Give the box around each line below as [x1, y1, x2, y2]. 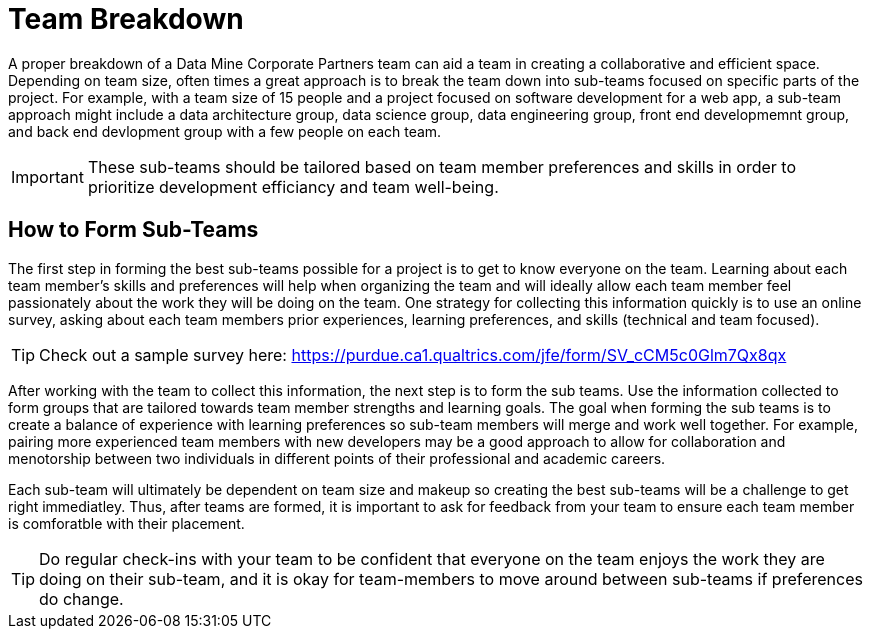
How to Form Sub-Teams [8, 217, 259, 243]
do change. [39, 588, 124, 609]
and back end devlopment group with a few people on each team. [8, 122, 442, 140]
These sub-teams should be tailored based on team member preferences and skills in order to [87, 156, 796, 177]
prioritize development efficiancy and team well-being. [87, 176, 499, 197]
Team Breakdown [8, 2, 244, 36]
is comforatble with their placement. [8, 514, 245, 532]
